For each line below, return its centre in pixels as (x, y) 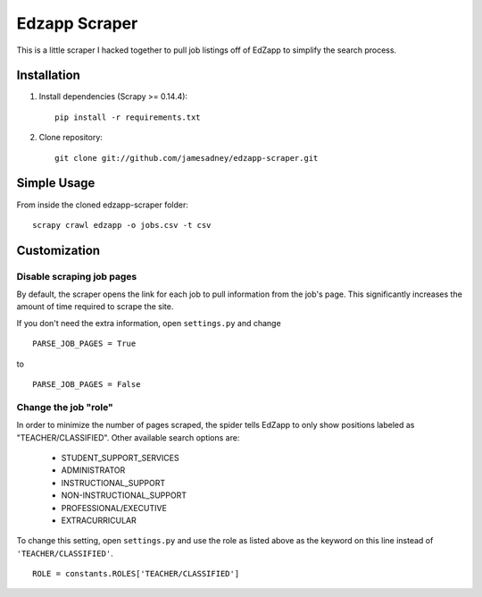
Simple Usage (56, 183)
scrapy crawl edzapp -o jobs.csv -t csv (122, 225)
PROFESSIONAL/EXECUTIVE (114, 508)
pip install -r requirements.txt (128, 117)
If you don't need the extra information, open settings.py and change (149, 323)
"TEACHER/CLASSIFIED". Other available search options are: (128, 437)
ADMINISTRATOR (93, 470)
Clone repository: (71, 138)
